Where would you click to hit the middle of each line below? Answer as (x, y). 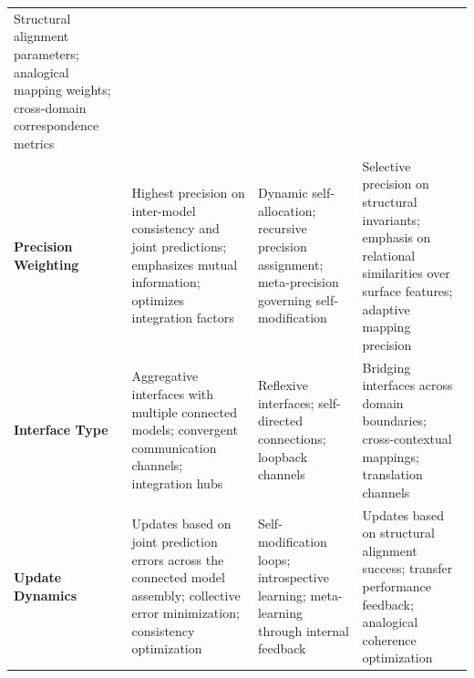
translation (392, 474)
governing (284, 299)
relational (389, 255)
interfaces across (407, 385)
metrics (34, 143)
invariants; (392, 219)
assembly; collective (186, 595)
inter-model (164, 210)
